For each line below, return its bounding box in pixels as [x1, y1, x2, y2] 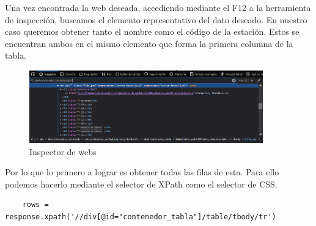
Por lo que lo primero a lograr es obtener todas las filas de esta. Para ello [5, 166, 279, 178]
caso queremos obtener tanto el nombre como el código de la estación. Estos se [5, 25, 299, 38]
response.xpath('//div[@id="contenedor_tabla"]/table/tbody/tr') [5, 212, 276, 221]
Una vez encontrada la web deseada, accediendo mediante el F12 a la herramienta [5, 1, 311, 13]
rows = [22, 200, 49, 210]
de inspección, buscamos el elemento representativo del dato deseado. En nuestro [5, 13, 307, 26]
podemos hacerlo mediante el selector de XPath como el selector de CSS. [5, 177, 277, 190]
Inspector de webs [29, 145, 97, 158]
